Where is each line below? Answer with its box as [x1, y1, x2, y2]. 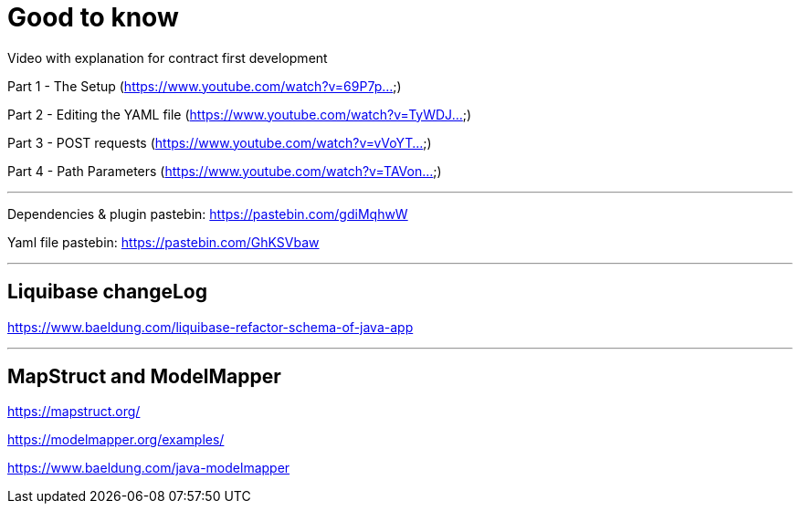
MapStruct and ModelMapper [7, 365, 281, 389]
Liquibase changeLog [7, 280, 207, 304]
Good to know [7, 2, 179, 33]
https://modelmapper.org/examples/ [7, 432, 225, 448]
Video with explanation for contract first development [7, 49, 328, 66]
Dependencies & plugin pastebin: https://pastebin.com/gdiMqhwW [7, 205, 408, 222]
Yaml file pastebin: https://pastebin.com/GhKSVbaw [7, 234, 320, 250]
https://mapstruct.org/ [7, 403, 141, 420]
